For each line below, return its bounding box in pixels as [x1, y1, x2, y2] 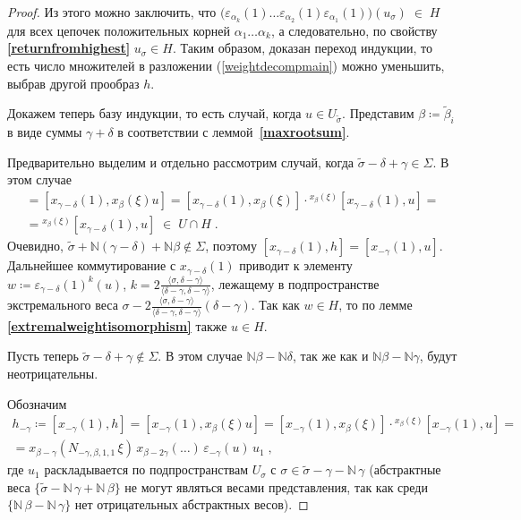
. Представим [342, 104, 414, 123]
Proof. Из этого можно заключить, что [7, 3, 217, 21]
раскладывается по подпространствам [44, 460, 249, 479]
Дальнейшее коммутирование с [7, 256, 176, 275]
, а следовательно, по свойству [270, 21, 438, 39]
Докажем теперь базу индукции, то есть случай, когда [7, 104, 302, 123]
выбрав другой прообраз [7, 73, 140, 92]
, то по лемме [338, 295, 413, 314]
